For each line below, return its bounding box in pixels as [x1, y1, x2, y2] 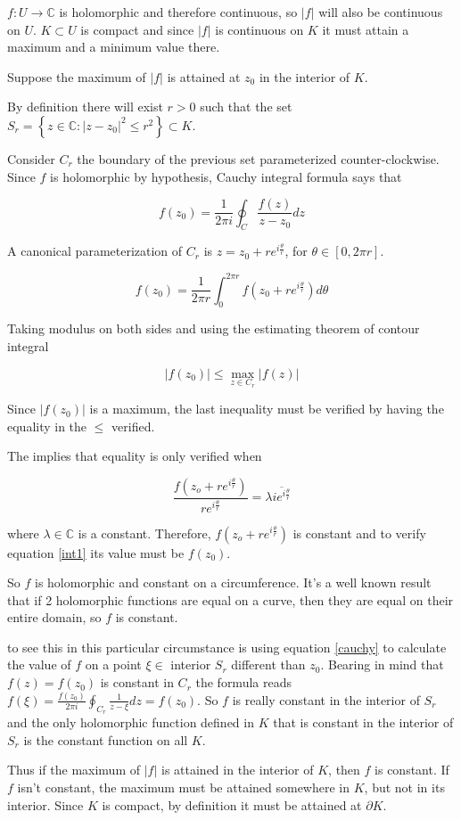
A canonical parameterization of [7, 242, 183, 260]
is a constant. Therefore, [78, 523, 211, 542]
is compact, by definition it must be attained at [102, 795, 362, 814]
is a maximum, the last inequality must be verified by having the [89, 399, 444, 418]
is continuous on [215, 20, 304, 38]
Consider [7, 149, 55, 168]
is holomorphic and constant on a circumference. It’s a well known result [34, 573, 432, 592]
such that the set [200, 97, 292, 116]
